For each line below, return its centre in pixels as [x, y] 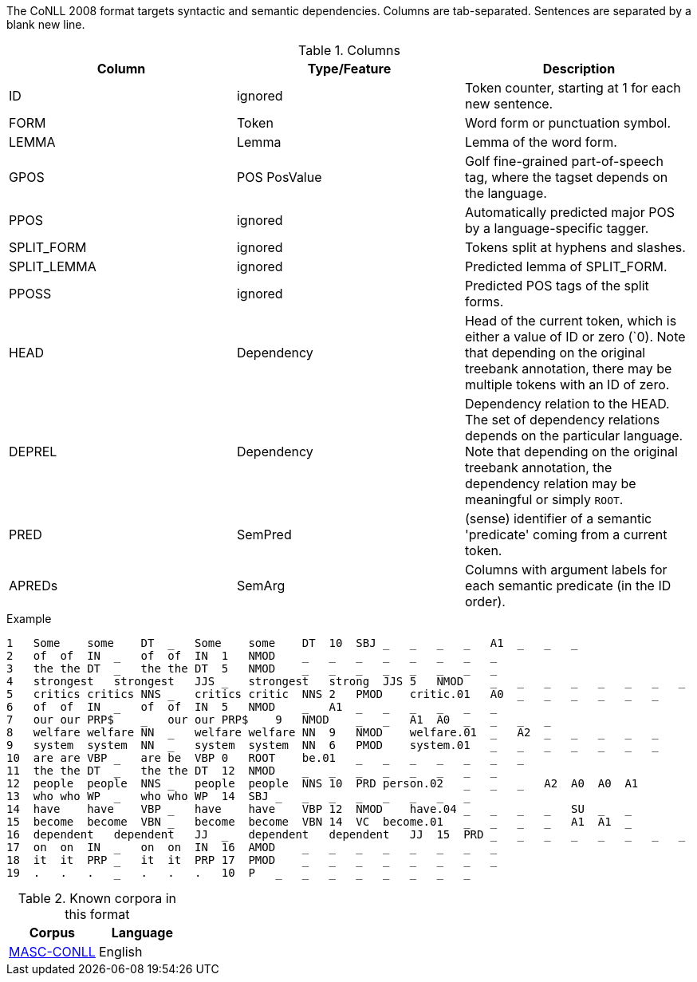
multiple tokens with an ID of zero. [567, 385]
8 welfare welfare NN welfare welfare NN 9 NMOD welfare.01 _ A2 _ [279, 732]
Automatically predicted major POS [569, 212]
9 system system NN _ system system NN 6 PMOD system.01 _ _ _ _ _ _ [333, 745]
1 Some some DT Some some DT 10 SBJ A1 [255, 643]
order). [485, 601]
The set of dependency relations [562, 420]
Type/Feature [349, 69]
